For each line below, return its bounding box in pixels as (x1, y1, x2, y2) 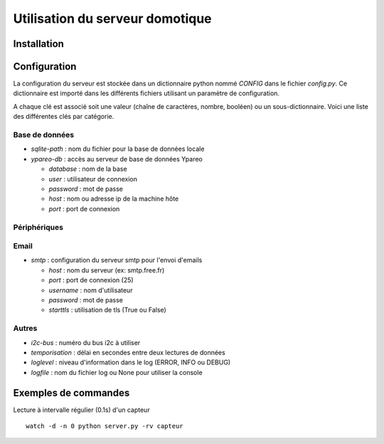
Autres (13, 324, 38, 334)
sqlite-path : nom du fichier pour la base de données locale (31, 144, 205, 153)
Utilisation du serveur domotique (13, 11, 213, 26)
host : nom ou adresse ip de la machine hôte (48, 194, 179, 203)
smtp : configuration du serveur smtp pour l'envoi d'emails (31, 256, 203, 265)
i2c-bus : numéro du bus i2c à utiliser (31, 338, 141, 347)
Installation (13, 38, 64, 50)
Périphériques (13, 222, 64, 232)
